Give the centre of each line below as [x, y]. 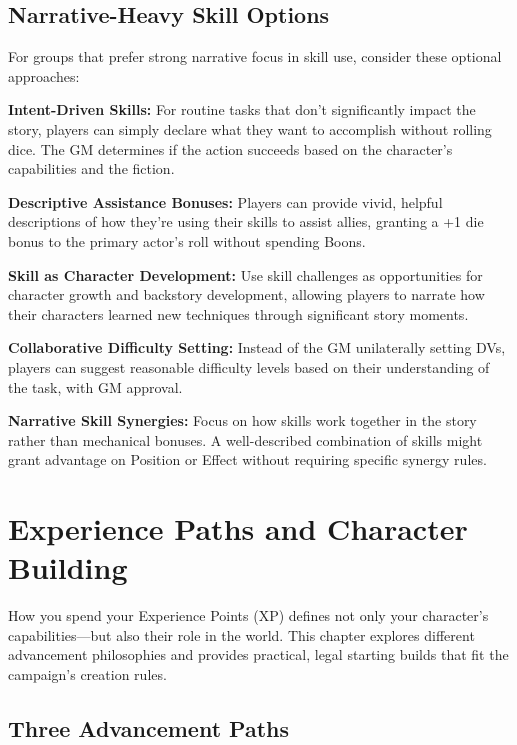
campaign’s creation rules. [87, 673]
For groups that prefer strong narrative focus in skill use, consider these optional [255, 56]
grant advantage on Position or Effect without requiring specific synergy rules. [247, 459]
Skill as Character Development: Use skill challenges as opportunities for [245, 274]
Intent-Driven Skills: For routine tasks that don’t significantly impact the [242, 109]
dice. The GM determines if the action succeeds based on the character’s [230, 148]
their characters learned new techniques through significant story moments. [238, 313]
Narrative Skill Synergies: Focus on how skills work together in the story [242, 420]
